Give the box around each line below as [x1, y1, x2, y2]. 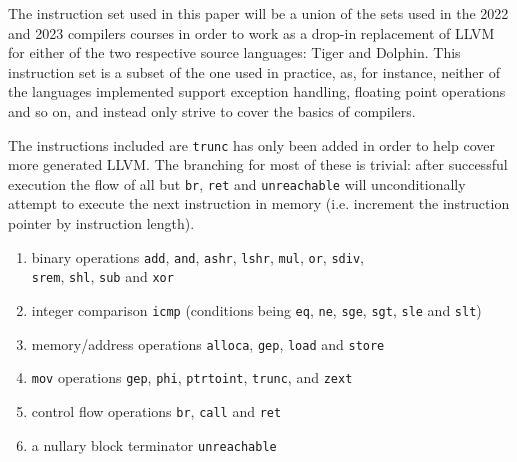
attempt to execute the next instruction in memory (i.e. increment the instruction [8, 193, 510, 214]
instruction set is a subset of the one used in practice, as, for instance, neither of [8, 61, 500, 82]
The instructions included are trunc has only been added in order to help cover [8, 134, 495, 155]
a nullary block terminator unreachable [31, 434, 277, 455]
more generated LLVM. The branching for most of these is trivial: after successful [8, 154, 508, 175]
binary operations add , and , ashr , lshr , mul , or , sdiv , [31, 246, 364, 267]
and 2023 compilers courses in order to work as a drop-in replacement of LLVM [8, 22, 495, 43]
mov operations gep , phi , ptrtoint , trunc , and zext [31, 367, 353, 388]
